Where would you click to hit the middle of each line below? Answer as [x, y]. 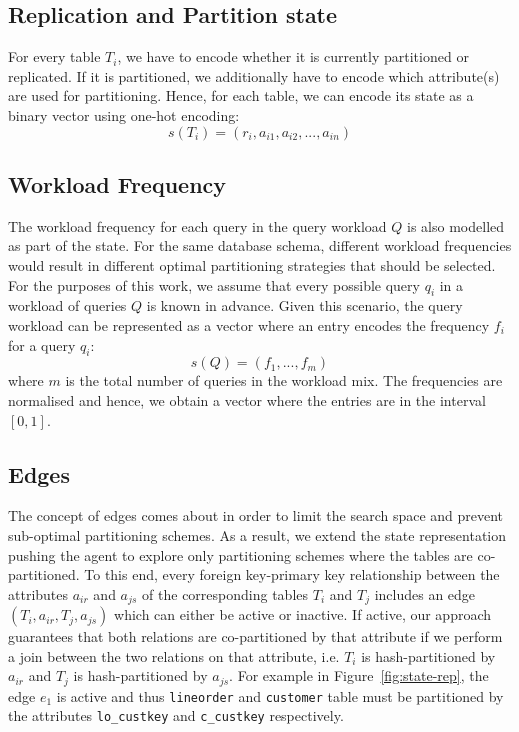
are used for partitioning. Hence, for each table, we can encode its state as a [241, 95]
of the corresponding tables [225, 593]
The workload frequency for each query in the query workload [197, 225]
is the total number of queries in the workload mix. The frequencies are [284, 380]
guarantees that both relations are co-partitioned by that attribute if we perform [255, 636]
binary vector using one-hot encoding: [124, 114]
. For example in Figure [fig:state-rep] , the [359, 675]
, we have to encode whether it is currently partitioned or [293, 56]
